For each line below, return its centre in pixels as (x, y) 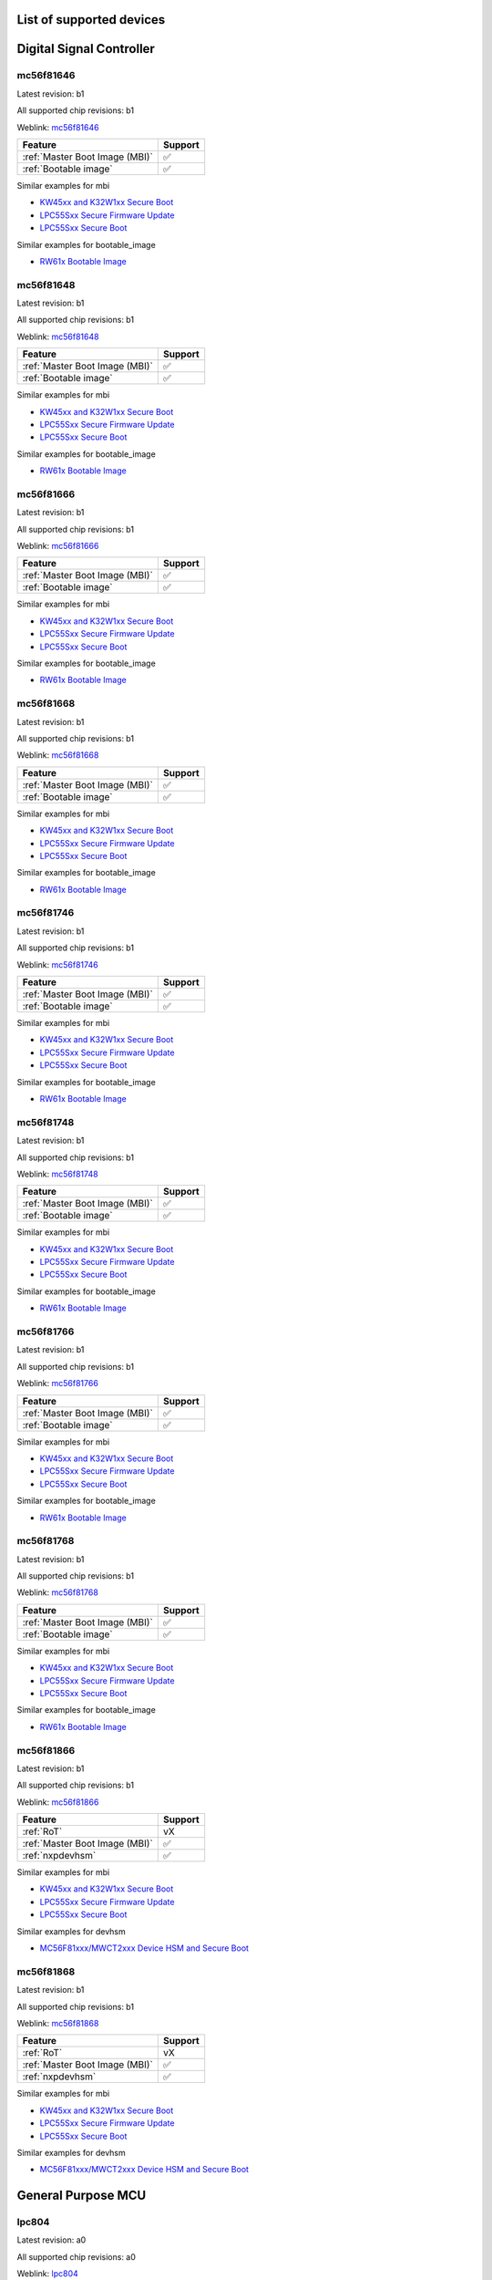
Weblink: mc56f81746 (58, 964)
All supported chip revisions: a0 (77, 2256)
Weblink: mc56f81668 (58, 755)
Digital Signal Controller (86, 49)
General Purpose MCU (82, 2196)
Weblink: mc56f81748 (58, 1174)
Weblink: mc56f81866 (58, 1802)
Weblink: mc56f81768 (58, 1592)
